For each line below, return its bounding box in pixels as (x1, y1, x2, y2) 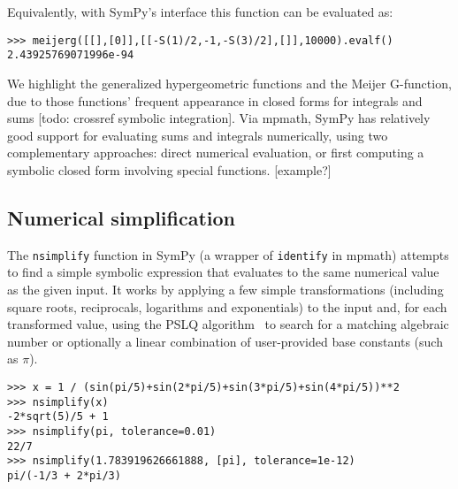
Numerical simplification (7, 203, 236, 231)
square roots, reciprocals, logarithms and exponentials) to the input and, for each (7, 297, 447, 316)
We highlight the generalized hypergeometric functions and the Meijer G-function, (7, 73, 452, 92)
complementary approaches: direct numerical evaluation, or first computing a (7, 143, 424, 162)
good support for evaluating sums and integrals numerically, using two (7, 126, 388, 144)
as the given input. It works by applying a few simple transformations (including (7, 279, 444, 298)
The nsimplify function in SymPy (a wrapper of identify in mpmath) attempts (7, 245, 449, 264)
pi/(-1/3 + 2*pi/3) (7, 469, 121, 482)
